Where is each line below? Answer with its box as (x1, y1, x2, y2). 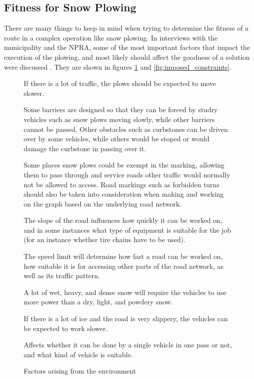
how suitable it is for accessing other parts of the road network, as (24, 260, 224, 271)
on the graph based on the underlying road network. (24, 198, 181, 209)
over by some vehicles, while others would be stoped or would (24, 133, 210, 144)
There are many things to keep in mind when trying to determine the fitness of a (4, 23, 249, 33)
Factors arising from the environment (24, 366, 136, 376)
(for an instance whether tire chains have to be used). (24, 234, 185, 245)
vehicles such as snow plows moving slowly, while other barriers (24, 114, 215, 124)
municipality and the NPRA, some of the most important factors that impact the (4, 42, 250, 52)
